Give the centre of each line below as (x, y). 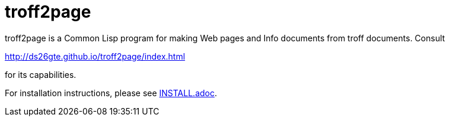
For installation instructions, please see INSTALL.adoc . (111, 93)
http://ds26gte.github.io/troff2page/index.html (95, 56)
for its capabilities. (41, 74)
